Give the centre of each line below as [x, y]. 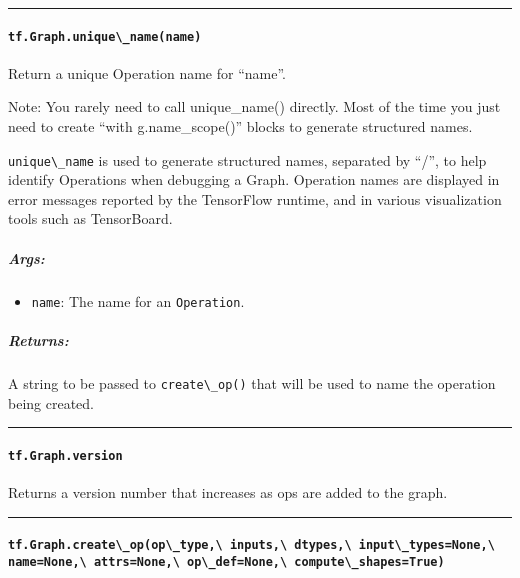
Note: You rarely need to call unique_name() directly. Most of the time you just [254, 106]
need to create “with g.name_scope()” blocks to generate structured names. [240, 126]
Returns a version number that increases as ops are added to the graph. [228, 491]
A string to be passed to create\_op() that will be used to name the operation [252, 382]
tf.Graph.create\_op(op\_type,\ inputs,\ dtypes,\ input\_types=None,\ [251, 545]
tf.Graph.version [65, 455]
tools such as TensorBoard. [90, 218]
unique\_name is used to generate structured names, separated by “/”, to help [247, 159]
